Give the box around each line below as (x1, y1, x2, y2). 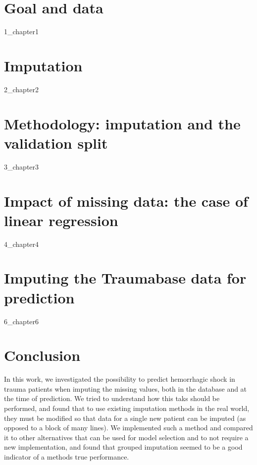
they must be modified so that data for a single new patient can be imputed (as (4, 412, 246, 423)
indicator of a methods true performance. (4, 452, 129, 462)
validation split (4, 132, 108, 153)
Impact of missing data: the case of (4, 190, 248, 211)
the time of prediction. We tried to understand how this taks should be (4, 393, 220, 404)
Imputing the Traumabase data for (4, 268, 247, 288)
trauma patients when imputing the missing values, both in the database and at (4, 383, 247, 394)
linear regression (4, 210, 118, 230)
